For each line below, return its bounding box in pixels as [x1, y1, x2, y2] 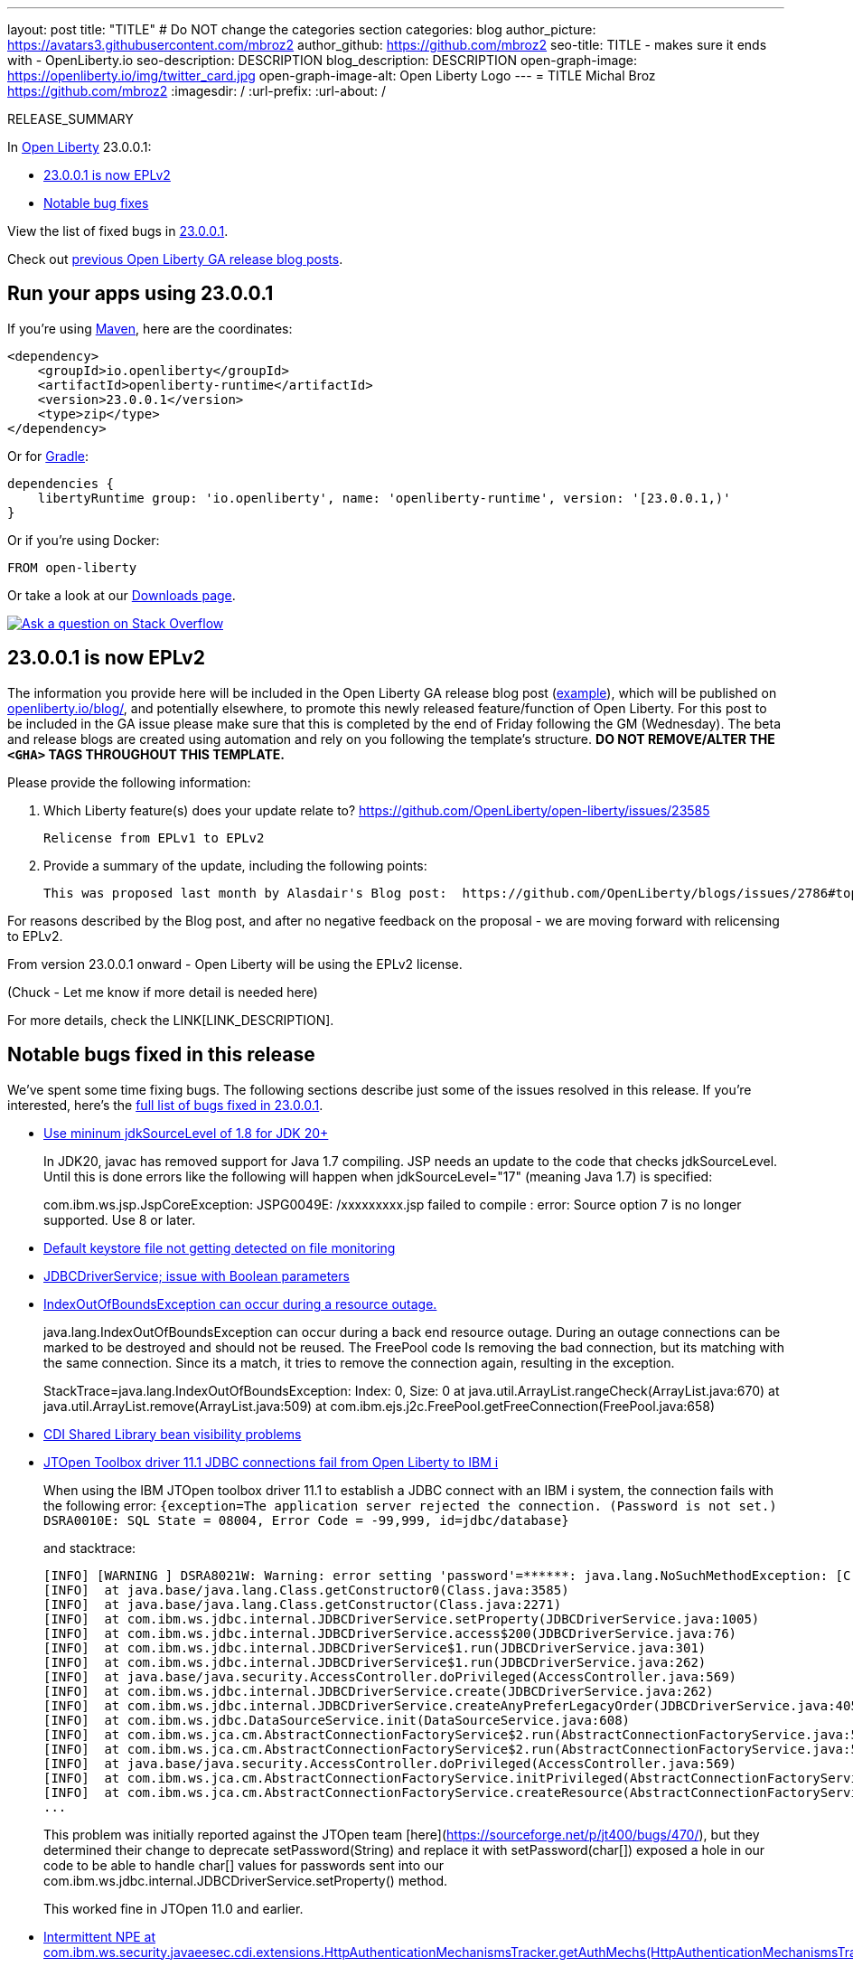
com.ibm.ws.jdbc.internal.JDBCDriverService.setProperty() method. [43, 1872, 448, 1888]
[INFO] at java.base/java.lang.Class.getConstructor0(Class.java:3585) [43, 1582, 569, 1597]
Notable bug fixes [43, 195, 149, 211]
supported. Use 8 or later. [43, 1211, 196, 1228]
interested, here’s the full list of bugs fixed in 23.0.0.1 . [7, 1096, 323, 1113]
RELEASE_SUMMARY [7, 111, 134, 127]
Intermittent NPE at [43, 1928, 156, 1944]
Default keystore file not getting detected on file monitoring [43, 1239, 396, 1256]
